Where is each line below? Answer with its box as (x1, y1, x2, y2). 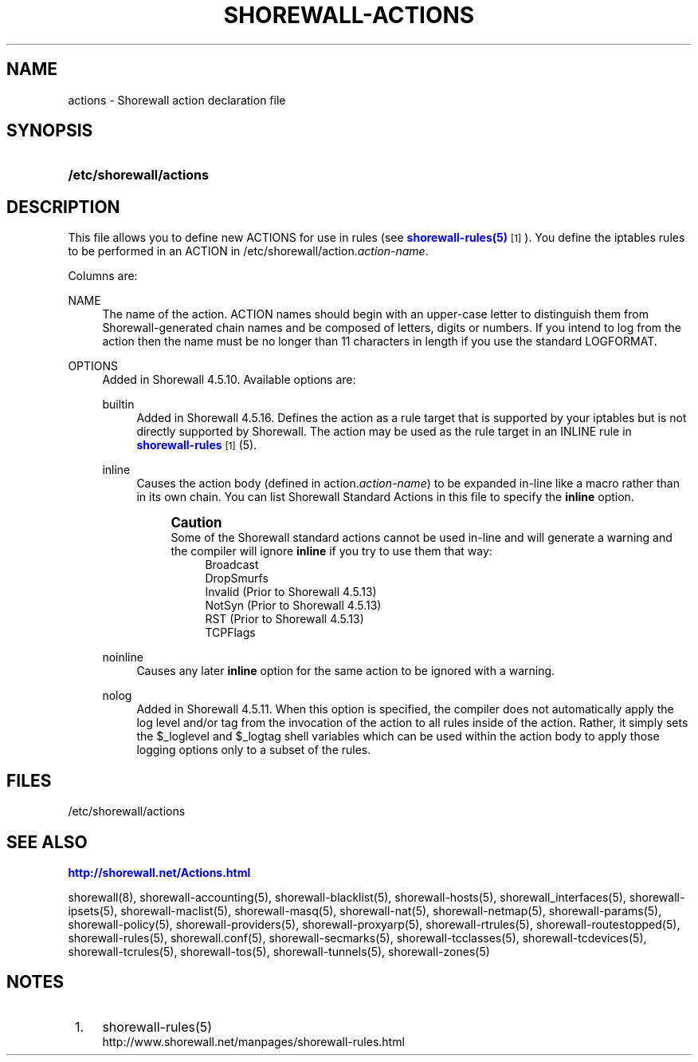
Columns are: (68, 269, 138, 283)
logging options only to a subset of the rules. (136, 743, 371, 757)
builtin (102, 397, 135, 412)
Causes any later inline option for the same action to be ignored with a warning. (136, 664, 555, 678)
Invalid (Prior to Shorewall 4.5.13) (205, 585, 377, 599)
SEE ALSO (6, 831, 88, 852)
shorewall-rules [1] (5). (136, 438, 257, 452)
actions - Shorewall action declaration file (68, 93, 286, 107)
